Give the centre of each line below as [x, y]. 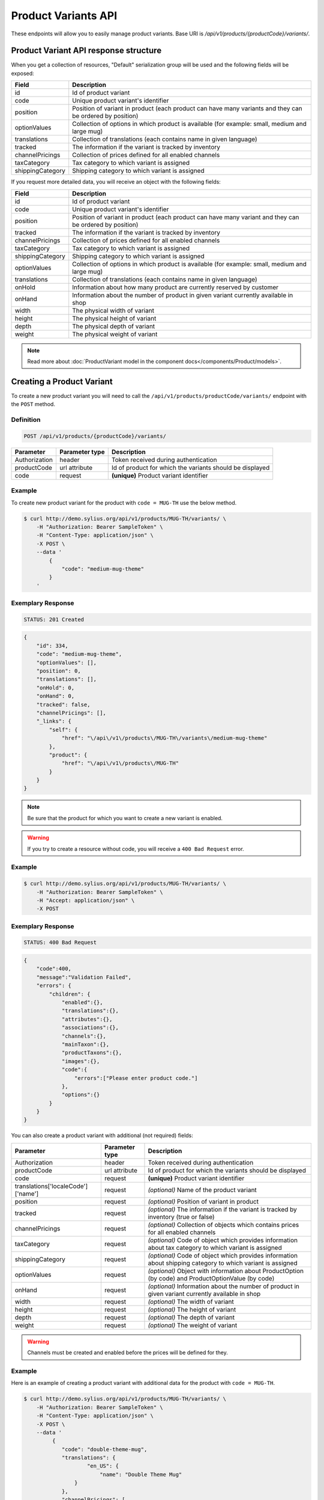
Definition [26, 420]
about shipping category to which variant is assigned [223, 1263]
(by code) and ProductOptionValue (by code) [211, 1278]
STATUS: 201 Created [54, 619]
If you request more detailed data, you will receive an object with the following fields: [116, 182]
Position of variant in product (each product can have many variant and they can [186, 217]
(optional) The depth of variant [191, 1317]
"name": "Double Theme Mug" [141, 1474]
